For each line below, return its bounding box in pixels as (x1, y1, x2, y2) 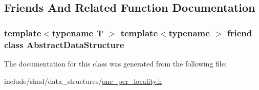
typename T (52, 26, 103, 39)
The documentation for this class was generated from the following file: (4, 58, 227, 69)
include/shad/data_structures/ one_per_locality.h (4, 75, 162, 86)
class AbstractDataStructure (4, 38, 124, 51)
